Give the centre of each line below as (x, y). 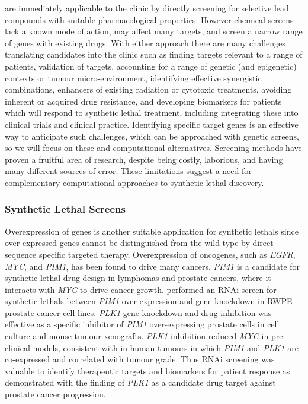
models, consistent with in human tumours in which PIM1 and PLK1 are (166, 347)
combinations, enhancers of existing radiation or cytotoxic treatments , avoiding (148, 89)
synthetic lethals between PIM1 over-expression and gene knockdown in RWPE (149, 301)
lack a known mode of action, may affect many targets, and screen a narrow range (154, 31)
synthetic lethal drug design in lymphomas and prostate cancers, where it (138, 278)
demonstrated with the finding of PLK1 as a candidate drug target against (140, 382)
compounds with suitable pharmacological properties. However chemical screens (149, 19)
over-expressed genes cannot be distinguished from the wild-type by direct (139, 243)
